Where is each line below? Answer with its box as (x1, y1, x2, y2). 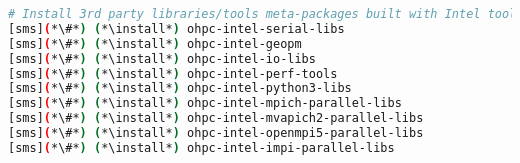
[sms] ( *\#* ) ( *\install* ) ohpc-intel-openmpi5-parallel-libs (8, 126, 424, 140)
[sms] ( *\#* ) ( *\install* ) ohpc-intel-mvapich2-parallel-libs (8, 111, 424, 126)
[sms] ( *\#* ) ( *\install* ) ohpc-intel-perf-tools (8, 66, 338, 81)
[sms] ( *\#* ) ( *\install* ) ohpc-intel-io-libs (8, 51, 316, 66)
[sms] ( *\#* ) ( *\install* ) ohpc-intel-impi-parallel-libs (8, 140, 395, 155)
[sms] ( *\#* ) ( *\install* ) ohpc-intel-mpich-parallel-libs (8, 96, 402, 111)
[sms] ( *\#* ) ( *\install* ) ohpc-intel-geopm (8, 36, 302, 51)
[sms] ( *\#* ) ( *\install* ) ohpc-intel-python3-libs (8, 81, 352, 96)
